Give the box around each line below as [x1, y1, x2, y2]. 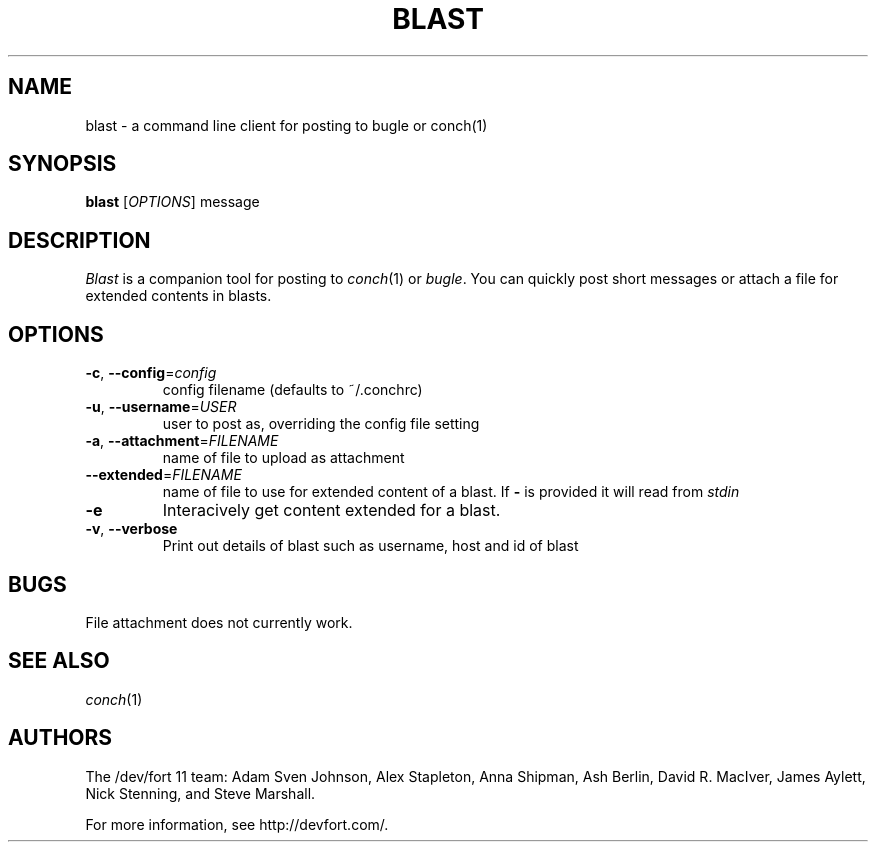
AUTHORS [8, 725, 113, 751]
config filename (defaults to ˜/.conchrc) [162, 381, 423, 399]
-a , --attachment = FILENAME [85, 432, 279, 450]
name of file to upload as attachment [162, 449, 405, 467]
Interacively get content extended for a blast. [162, 500, 501, 521]
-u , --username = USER [85, 398, 237, 416]
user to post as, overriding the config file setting [162, 415, 480, 433]
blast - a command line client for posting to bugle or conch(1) [85, 116, 488, 134]
